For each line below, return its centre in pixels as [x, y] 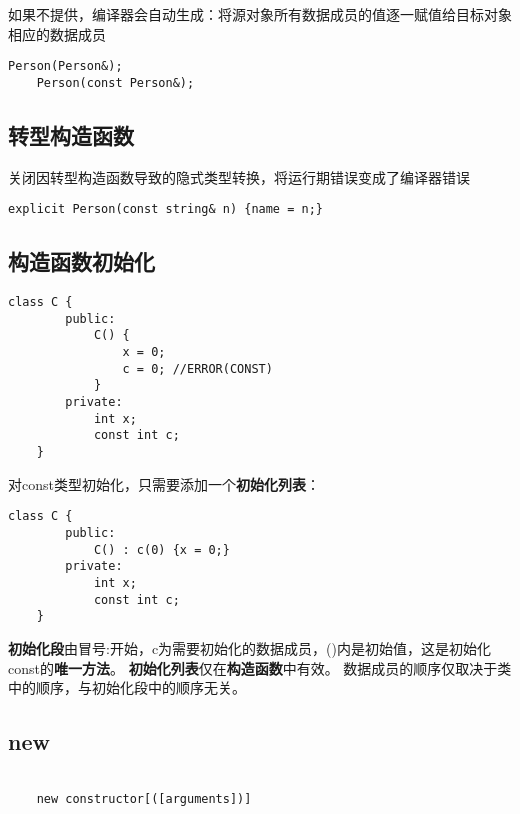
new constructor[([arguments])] [144, 798]
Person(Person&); [65, 66]
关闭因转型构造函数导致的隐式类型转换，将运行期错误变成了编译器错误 [239, 176]
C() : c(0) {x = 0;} [161, 549]
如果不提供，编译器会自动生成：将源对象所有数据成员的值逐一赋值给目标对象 [260, 14]
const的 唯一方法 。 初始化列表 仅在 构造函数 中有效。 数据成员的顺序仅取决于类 [260, 667]
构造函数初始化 [81, 261]
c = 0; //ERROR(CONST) [197, 368]
